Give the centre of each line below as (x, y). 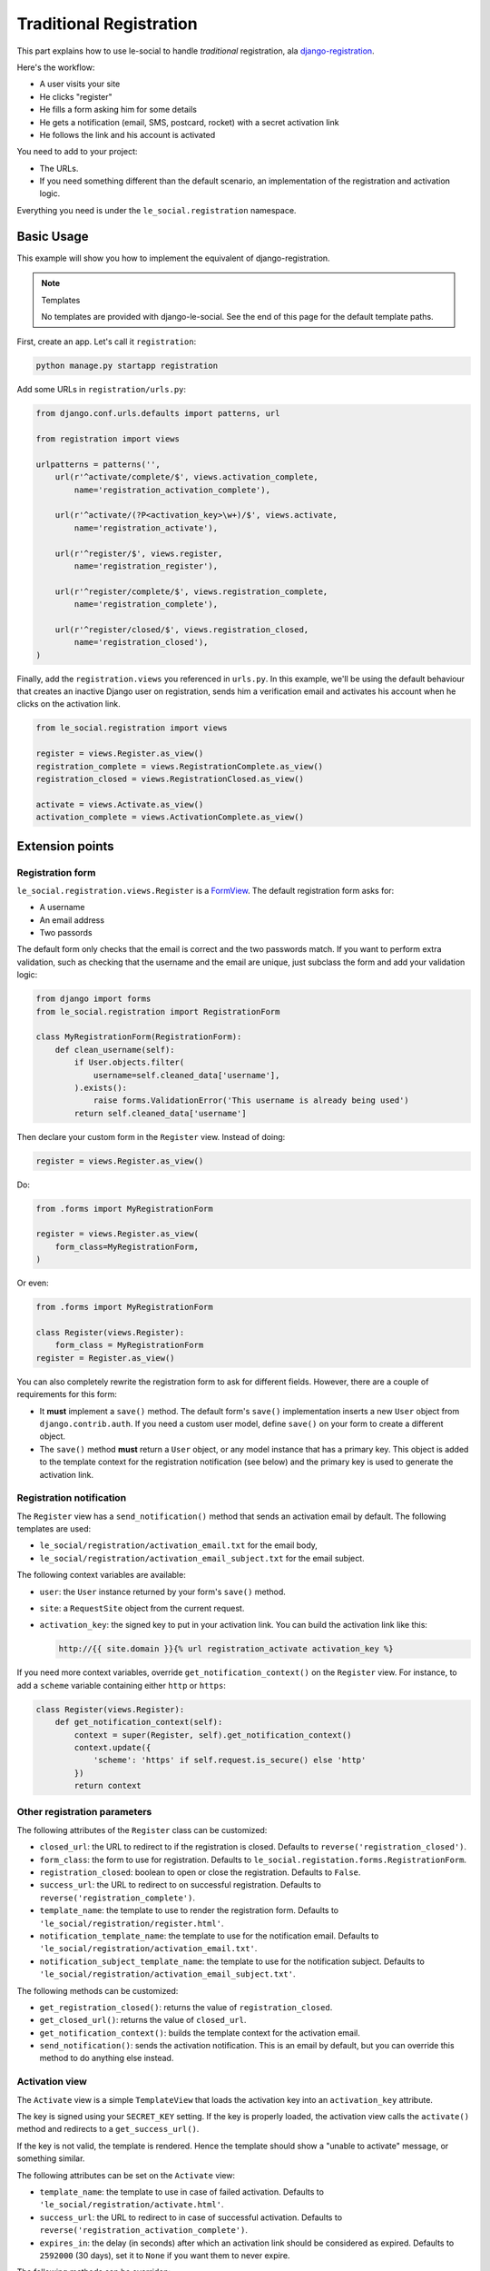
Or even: (33, 1283)
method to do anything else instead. (107, 2058)
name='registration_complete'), (146, 605)
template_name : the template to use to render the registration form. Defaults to (189, 1910)
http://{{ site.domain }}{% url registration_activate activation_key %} (226, 1649)
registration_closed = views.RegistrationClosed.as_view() (170, 779)
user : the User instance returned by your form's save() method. (162, 1592)
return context (108, 1786)
